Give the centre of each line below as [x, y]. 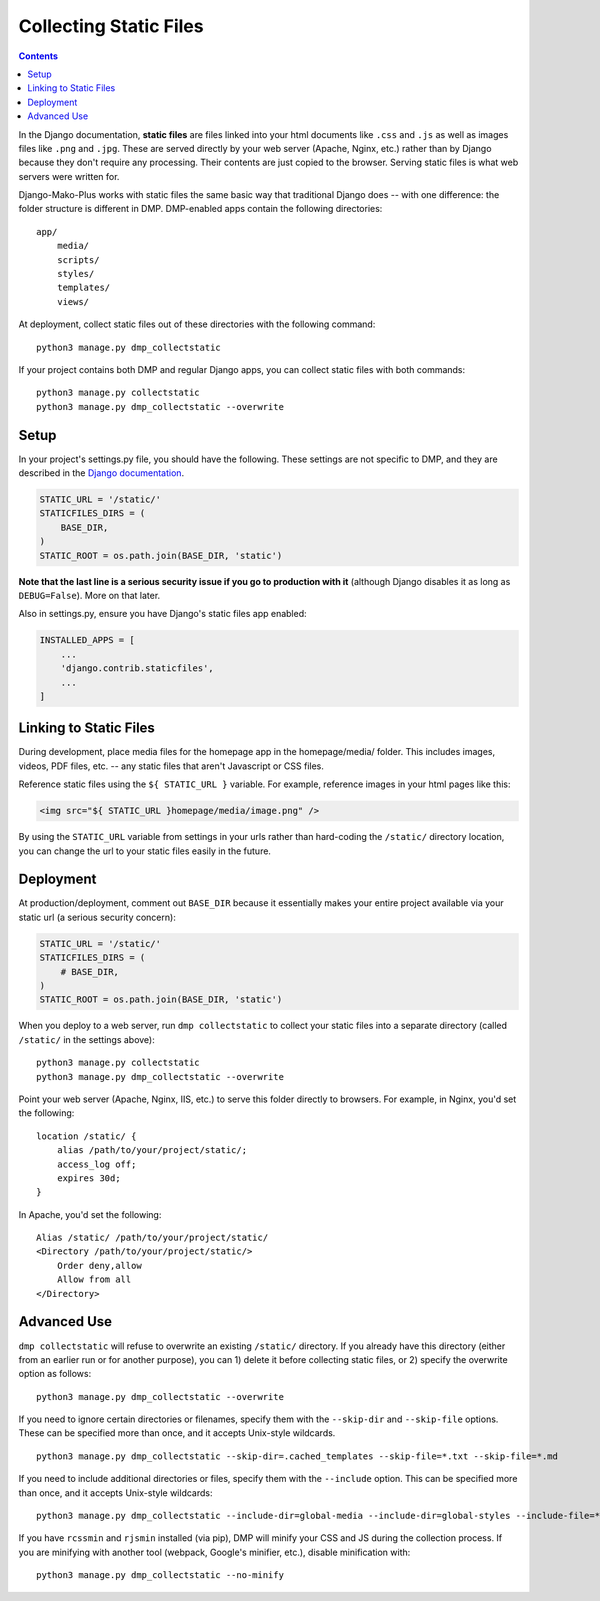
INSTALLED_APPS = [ [87, 640]
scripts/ [78, 259]
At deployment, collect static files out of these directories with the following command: [197, 324]
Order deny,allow [99, 1265]
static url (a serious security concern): [97, 917]
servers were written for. [69, 176]
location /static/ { [86, 1136]
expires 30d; [88, 1178]
